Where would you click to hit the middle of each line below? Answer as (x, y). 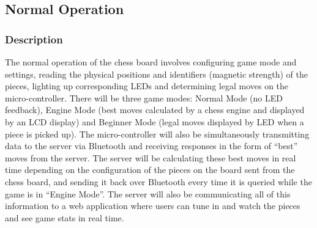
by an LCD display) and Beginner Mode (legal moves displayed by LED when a (155, 121)
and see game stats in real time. (65, 217)
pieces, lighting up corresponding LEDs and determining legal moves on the (147, 86)
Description (34, 39)
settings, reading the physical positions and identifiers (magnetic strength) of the (156, 74)
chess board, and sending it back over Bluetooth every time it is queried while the (158, 181)
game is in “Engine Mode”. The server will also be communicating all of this (148, 193)
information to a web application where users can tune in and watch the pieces (153, 206)
